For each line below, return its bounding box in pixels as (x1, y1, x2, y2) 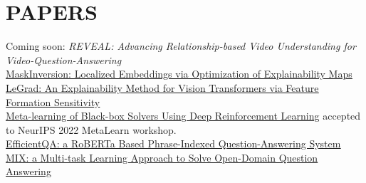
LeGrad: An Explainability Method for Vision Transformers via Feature (6, 80, 319, 95)
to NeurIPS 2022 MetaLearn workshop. (6, 122, 177, 137)
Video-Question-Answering (6, 52, 122, 67)
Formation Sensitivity (6, 94, 100, 109)
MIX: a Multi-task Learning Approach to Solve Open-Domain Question (6, 150, 318, 164)
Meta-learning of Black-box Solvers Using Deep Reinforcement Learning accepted (6, 108, 361, 123)
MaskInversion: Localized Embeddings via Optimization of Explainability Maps (6, 66, 352, 81)
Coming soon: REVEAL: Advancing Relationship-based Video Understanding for (6, 38, 356, 53)
